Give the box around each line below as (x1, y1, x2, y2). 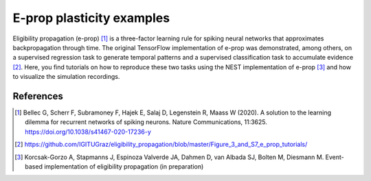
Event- (325, 153, 345, 161)
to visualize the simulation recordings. (12, 73, 120, 81)
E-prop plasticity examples (12, 10, 170, 25)
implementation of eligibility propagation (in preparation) (43, 162, 204, 171)
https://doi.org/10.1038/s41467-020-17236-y (25, 128, 151, 136)
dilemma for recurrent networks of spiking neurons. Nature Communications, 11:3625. (25, 118, 268, 126)
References (12, 90, 63, 102)
